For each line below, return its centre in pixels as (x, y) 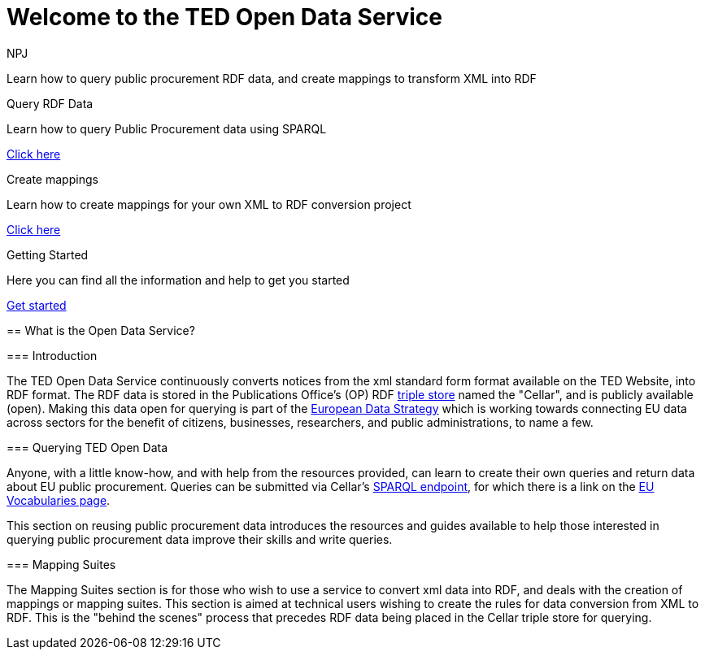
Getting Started (48, 254)
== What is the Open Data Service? (101, 330)
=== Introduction (52, 355)
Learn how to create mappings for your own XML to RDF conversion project (209, 204)
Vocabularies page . (59, 500)
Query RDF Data (50, 103)
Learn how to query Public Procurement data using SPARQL (167, 128)
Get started (37, 305)
